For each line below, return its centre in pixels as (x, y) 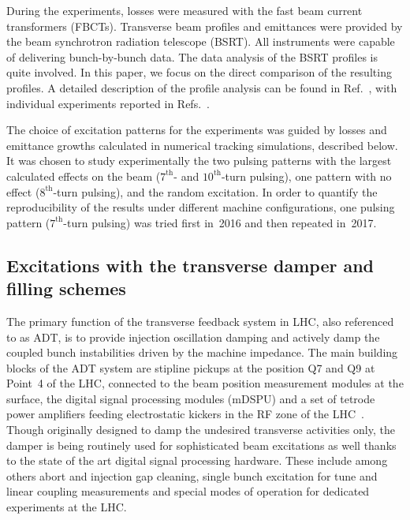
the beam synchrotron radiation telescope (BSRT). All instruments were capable (201, 41)
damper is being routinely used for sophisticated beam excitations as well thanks (201, 445)
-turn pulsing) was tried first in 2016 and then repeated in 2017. (220, 222)
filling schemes (66, 288)
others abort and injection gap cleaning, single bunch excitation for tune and (192, 475)
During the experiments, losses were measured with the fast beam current (184, 10)
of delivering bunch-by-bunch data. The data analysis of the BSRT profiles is (192, 56)
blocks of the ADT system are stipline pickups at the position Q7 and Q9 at (191, 367)
